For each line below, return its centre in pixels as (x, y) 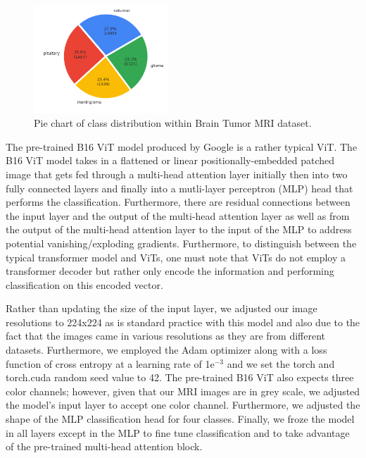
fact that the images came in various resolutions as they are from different (165, 336)
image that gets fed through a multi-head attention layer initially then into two (177, 174)
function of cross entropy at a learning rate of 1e (110, 363)
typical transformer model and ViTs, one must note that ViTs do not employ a (176, 257)
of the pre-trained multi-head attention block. (104, 446)
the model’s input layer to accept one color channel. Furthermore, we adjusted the (183, 405)
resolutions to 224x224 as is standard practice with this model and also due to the (183, 322)
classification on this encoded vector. (84, 284)
